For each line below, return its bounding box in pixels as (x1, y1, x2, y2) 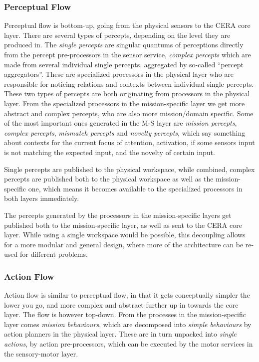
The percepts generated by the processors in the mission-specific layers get (4, 209, 232, 220)
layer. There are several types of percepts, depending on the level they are (4, 29, 231, 40)
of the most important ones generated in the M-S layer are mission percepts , (4, 118, 237, 128)
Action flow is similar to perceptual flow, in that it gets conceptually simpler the (4, 290, 250, 300)
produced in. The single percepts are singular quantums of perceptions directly (4, 39, 244, 50)
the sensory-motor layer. (4, 348, 78, 359)
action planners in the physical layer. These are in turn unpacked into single (4, 329, 237, 339)
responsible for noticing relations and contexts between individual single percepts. (4, 78, 254, 89)
